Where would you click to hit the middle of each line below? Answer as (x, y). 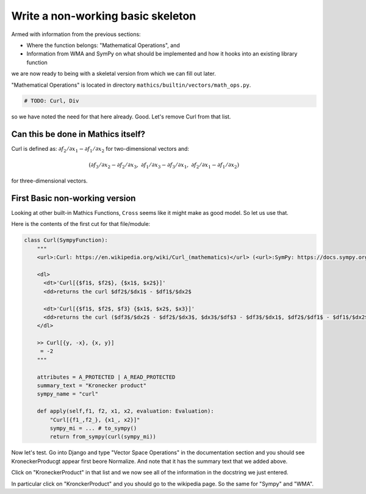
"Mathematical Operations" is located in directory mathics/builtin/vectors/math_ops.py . (131, 85)
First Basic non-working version (74, 198)
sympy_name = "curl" (68, 394)
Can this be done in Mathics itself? (78, 134)
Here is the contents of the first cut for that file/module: (81, 224)
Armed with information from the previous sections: (76, 34)
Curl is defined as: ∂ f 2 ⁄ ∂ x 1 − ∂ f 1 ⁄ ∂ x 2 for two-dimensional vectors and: (100, 150)
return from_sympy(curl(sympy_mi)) (103, 437)
